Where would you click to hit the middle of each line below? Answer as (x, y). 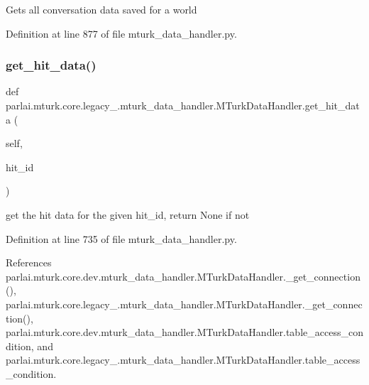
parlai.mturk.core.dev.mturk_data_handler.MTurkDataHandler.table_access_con (184, 332)
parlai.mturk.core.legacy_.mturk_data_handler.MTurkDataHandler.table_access (183, 360)
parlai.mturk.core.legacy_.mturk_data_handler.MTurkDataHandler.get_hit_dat (183, 105)
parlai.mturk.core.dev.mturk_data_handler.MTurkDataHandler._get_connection (183, 276)
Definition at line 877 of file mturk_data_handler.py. (121, 33)
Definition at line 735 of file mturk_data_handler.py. (121, 238)
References (29, 262)
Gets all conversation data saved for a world (101, 9)
